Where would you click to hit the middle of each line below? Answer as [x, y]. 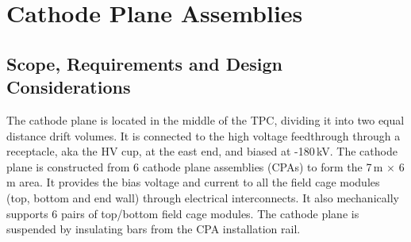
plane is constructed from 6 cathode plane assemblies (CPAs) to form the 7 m [195, 166]
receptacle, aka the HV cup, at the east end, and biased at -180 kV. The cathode [202, 151]
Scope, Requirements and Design [145, 63]
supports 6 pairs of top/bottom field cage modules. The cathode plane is [183, 213]
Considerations [69, 87]
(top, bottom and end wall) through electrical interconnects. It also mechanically [203, 197]
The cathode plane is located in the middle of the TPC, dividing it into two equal [205, 119]
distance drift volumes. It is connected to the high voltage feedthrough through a [204, 135]
